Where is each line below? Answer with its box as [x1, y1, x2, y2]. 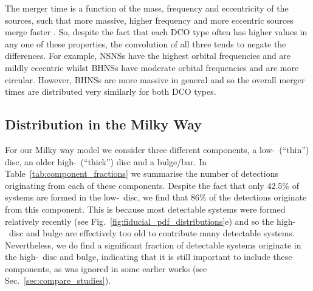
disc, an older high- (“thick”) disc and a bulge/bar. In [5, 155, 207, 168]
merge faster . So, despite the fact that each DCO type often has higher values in [5, 26, 308, 38]
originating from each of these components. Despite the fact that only [5, 179, 264, 191]
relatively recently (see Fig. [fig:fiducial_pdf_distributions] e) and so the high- [5, 214, 296, 227]
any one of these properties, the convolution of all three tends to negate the [5, 37, 286, 50]
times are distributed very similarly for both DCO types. [5, 85, 216, 98]
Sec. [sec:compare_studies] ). [5, 274, 111, 287]
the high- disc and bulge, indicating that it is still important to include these [5, 250, 292, 263]
